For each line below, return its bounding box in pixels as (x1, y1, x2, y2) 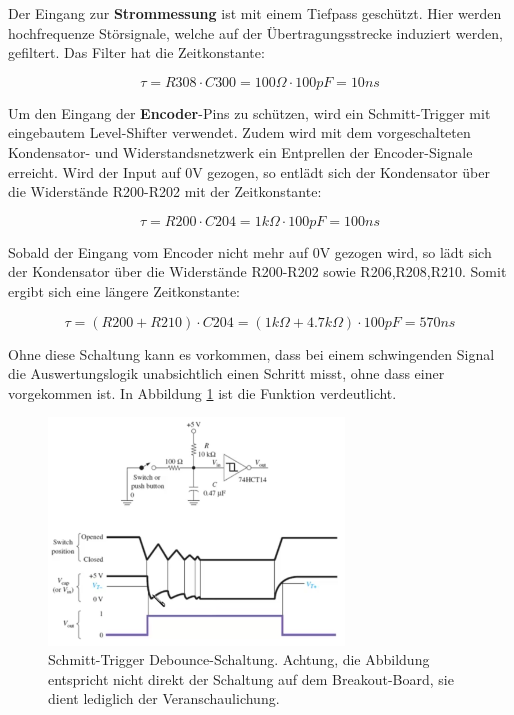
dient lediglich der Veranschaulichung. (48, 688, 280, 709)
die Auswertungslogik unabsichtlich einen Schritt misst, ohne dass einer (8, 363, 445, 384)
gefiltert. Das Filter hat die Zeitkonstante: (8, 42, 265, 63)
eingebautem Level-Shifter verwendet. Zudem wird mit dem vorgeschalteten (8, 122, 471, 143)
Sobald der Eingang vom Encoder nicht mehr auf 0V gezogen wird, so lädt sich (8, 241, 492, 262)
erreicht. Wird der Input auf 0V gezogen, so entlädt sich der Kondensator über (8, 161, 490, 182)
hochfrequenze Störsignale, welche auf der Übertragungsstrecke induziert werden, (8, 22, 503, 43)
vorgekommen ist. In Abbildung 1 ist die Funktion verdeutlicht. (8, 382, 397, 403)
